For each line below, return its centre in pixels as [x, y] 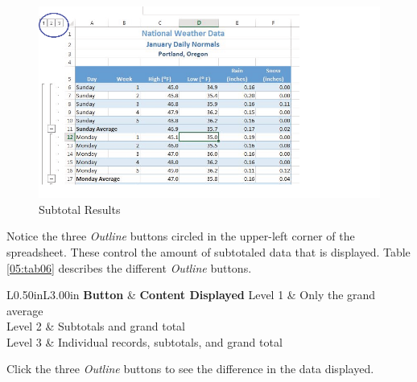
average [25, 310]
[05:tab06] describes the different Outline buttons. [129, 267]
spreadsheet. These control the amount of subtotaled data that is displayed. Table [208, 251]
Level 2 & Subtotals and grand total [96, 326]
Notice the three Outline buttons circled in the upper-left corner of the [181, 236]
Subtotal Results [80, 209]
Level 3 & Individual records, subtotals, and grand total [145, 341]
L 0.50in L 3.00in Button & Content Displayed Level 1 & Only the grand [191, 295]
